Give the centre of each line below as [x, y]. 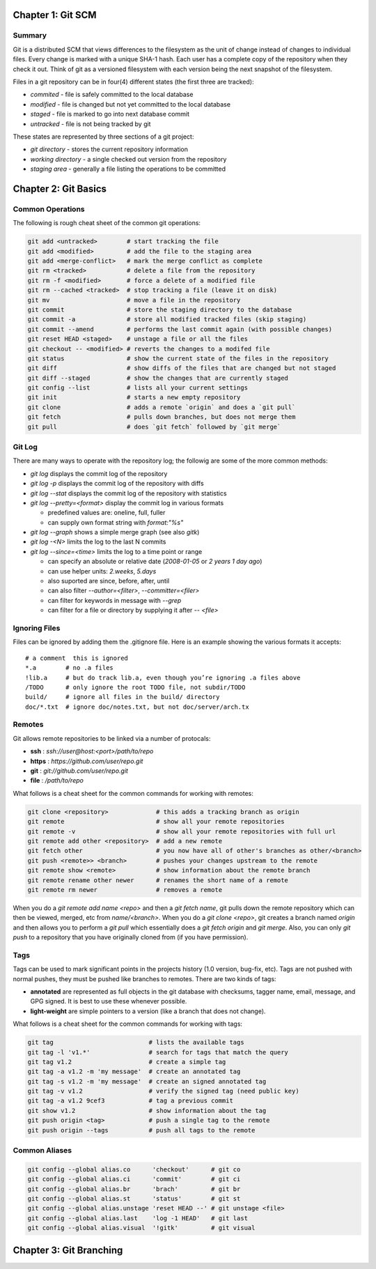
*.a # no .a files [70, 668]
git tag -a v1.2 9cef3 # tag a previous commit [130, 1101]
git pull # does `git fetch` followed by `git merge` [154, 426]
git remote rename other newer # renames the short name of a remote [158, 880]
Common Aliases [42, 1151]
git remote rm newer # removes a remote [125, 890]
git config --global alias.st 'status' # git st [134, 1198]
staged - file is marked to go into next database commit [110, 114]
